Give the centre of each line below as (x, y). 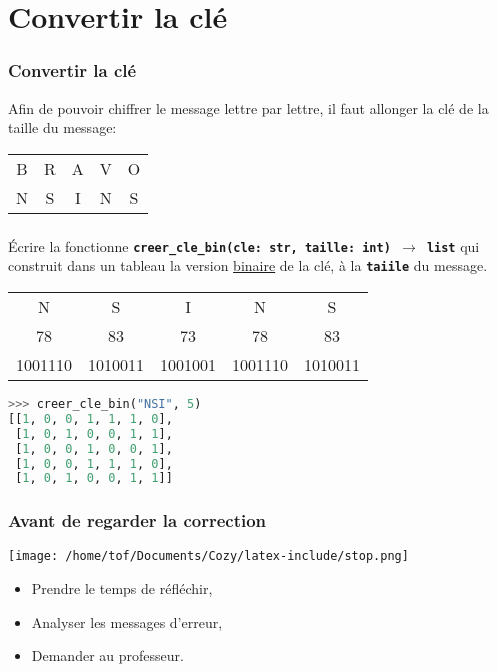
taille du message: (62, 127)
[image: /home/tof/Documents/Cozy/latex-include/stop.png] (208, 556)
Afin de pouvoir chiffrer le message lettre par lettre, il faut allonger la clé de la (248, 107)
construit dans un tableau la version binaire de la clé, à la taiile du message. (248, 265)
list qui (453, 245)
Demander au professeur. (107, 655)
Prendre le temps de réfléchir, (122, 588)
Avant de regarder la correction (137, 520)
